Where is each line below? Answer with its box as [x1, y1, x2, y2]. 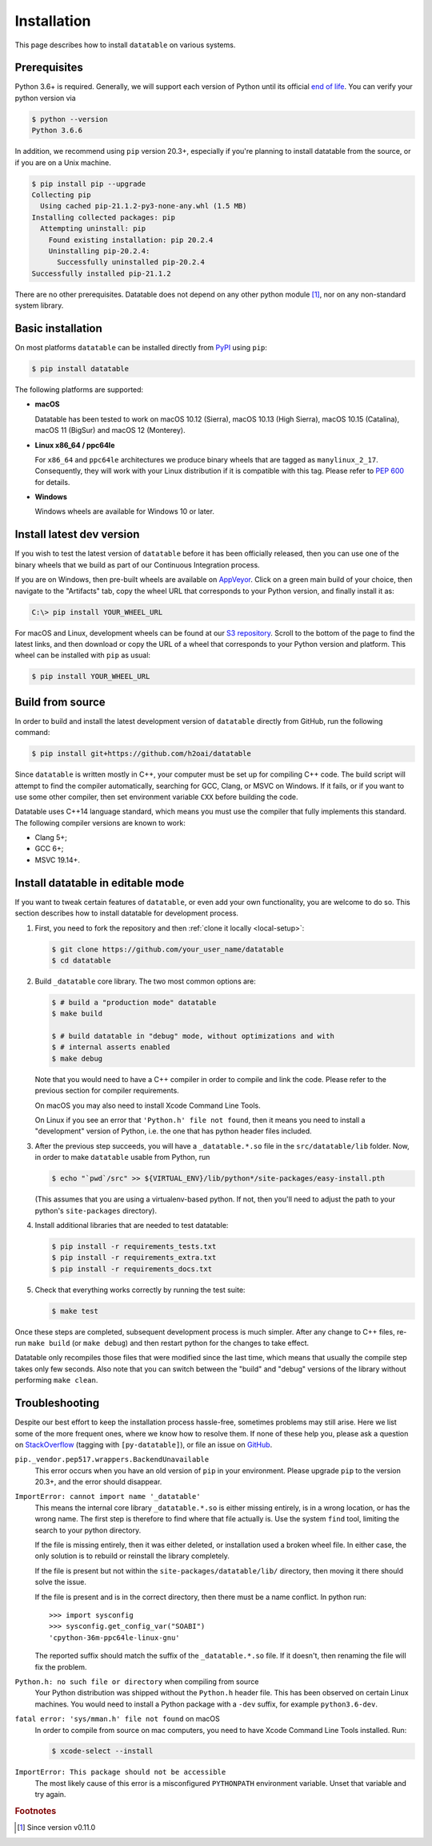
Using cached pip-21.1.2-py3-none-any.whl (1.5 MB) [40, 201, 247, 211]
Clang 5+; [34, 833, 68, 842]
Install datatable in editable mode [14, 876, 185, 890]
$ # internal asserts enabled [51, 1043, 170, 1052]
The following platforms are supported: [14, 385, 144, 394]
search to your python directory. [34, 1525, 142, 1535]
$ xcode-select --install [51, 1747, 154, 1755]
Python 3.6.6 [31, 126, 83, 135]
